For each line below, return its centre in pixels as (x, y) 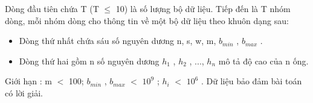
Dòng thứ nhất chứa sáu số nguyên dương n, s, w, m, (118, 41)
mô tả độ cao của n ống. (263, 61)
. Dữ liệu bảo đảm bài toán (252, 81)
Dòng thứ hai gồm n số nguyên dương (89, 61)
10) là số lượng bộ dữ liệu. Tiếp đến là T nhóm (203, 8)
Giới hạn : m (28, 81)
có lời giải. (24, 92)
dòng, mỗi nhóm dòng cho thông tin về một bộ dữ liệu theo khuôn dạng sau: (147, 20)
